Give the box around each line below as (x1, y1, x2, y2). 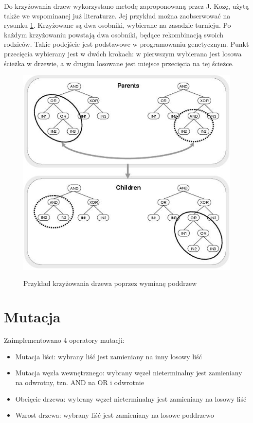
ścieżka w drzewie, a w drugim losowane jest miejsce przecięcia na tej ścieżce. (4, 58, 234, 68)
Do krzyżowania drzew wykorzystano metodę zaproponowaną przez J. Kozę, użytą (4, 1, 249, 11)
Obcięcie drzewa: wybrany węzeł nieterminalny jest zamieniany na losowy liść (15, 393, 247, 404)
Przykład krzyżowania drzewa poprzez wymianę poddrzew (23, 278, 197, 288)
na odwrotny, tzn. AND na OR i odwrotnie (15, 377, 144, 387)
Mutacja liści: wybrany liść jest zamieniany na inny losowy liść (15, 351, 202, 361)
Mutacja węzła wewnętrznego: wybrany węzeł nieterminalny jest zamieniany (15, 368, 242, 378)
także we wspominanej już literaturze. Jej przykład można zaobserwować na (4, 10, 231, 20)
